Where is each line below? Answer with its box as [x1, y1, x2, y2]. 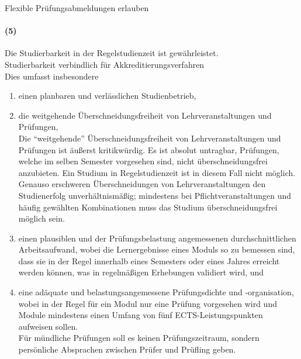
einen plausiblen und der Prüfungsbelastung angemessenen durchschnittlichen [18, 232, 296, 244]
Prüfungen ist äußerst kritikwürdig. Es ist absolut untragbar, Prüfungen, [18, 143, 279, 156]
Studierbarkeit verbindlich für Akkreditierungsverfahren [5, 58, 205, 70]
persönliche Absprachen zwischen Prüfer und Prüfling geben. [18, 343, 236, 355]
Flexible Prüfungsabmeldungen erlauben [5, 2, 149, 13]
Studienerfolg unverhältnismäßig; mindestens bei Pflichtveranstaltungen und [18, 189, 291, 201]
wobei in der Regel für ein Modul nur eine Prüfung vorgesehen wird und [18, 297, 277, 309]
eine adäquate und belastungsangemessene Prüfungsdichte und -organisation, [18, 286, 294, 298]
